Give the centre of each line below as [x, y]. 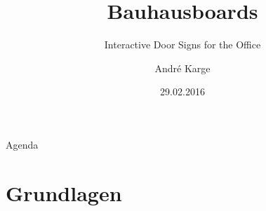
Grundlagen [64, 192]
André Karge [182, 68]
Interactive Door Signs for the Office [182, 45]
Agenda [22, 144]
